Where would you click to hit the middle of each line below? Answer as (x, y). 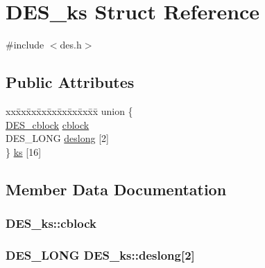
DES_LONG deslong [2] (57, 138)
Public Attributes (70, 82)
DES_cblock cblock (48, 124)
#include (25, 45)
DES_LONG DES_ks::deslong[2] (100, 254)
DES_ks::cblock (51, 223)
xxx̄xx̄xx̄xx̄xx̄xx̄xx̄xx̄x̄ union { (69, 110)
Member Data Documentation (116, 189)
